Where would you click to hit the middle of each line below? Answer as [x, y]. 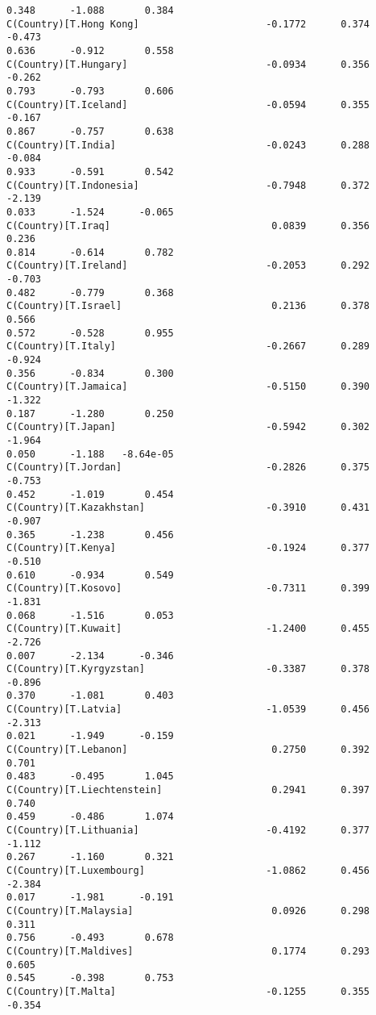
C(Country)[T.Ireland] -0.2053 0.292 [188, 266]
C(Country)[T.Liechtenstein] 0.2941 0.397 [188, 790]
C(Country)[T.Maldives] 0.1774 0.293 [188, 951]
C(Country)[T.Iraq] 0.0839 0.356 [188, 226]
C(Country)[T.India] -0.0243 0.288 [188, 145]
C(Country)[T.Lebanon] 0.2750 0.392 [188, 750]
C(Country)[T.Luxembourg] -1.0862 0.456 [188, 871]
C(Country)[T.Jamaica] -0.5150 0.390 [188, 387]
